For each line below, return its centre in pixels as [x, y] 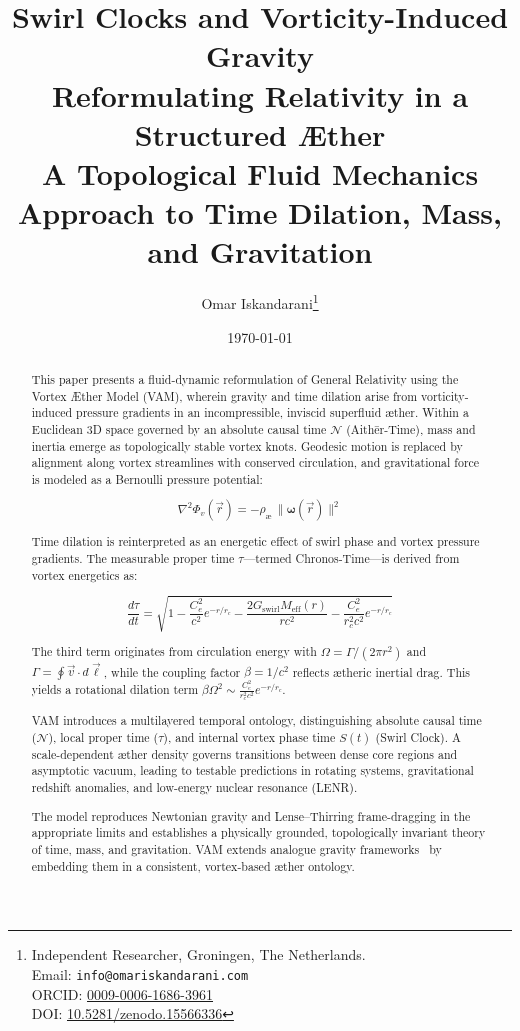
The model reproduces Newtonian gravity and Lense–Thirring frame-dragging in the [251, 815]
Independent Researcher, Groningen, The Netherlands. [198, 954]
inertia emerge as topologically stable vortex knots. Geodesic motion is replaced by [247, 445]
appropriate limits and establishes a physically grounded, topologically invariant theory [258, 832]
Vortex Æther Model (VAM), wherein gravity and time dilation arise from [224, 395]
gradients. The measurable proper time [133, 557]
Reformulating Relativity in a [260, 94]
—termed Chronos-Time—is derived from [351, 557]
